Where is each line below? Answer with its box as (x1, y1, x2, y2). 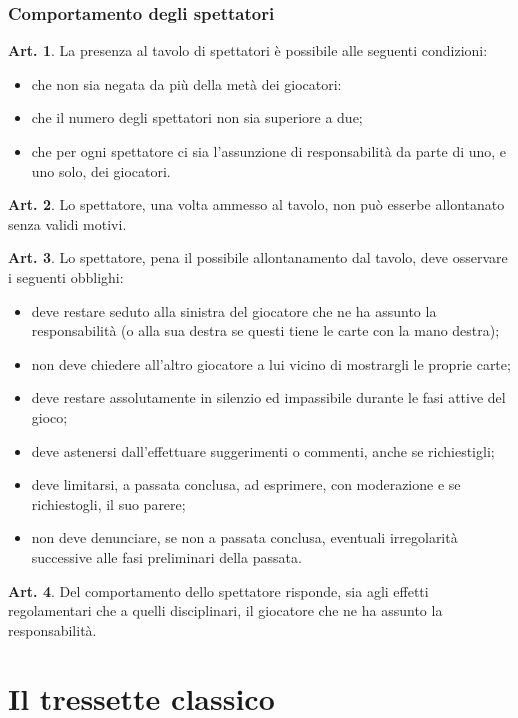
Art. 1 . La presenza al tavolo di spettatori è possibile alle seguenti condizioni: (8, 40, 488, 61)
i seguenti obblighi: (8, 266, 124, 287)
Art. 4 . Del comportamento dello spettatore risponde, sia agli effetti (8, 580, 429, 601)
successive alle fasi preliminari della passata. (31, 546, 302, 567)
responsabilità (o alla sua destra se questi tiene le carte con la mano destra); (31, 320, 500, 341)
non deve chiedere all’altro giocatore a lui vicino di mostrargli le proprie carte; (31, 353, 511, 374)
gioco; (31, 406, 68, 427)
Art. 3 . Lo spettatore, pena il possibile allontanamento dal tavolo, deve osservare (8, 247, 508, 268)
